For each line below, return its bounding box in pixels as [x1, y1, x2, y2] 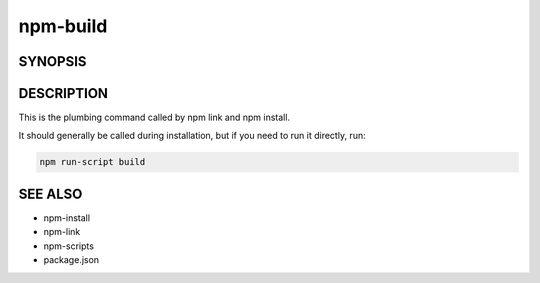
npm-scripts [43, 240, 95, 252]
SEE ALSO [18, 185, 83, 202]
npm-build [18, 15, 108, 37]
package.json [43, 254, 100, 266]
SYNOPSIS [18, 53, 87, 70]
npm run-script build [39, 156, 146, 168]
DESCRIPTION [18, 85, 109, 102]
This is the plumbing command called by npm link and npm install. [18, 111, 290, 124]
